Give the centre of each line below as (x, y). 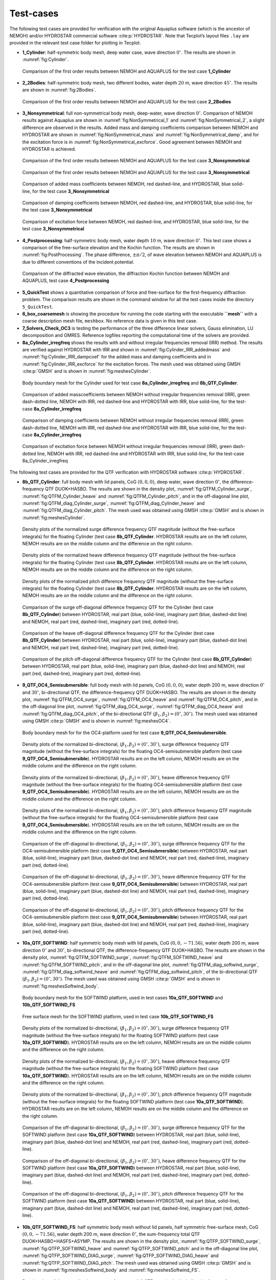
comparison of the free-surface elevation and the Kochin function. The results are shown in (119, 247)
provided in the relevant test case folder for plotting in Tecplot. (75, 43)
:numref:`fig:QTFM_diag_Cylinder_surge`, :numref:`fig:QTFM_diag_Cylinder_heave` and (113, 503)
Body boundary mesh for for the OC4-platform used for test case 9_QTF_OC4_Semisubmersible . (125, 733)
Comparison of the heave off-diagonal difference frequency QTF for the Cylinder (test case (118, 633)
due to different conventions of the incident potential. (78, 262)
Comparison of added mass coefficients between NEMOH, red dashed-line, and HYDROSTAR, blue (126, 184)
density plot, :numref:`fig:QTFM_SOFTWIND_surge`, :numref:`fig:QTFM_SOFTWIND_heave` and (122, 957)
